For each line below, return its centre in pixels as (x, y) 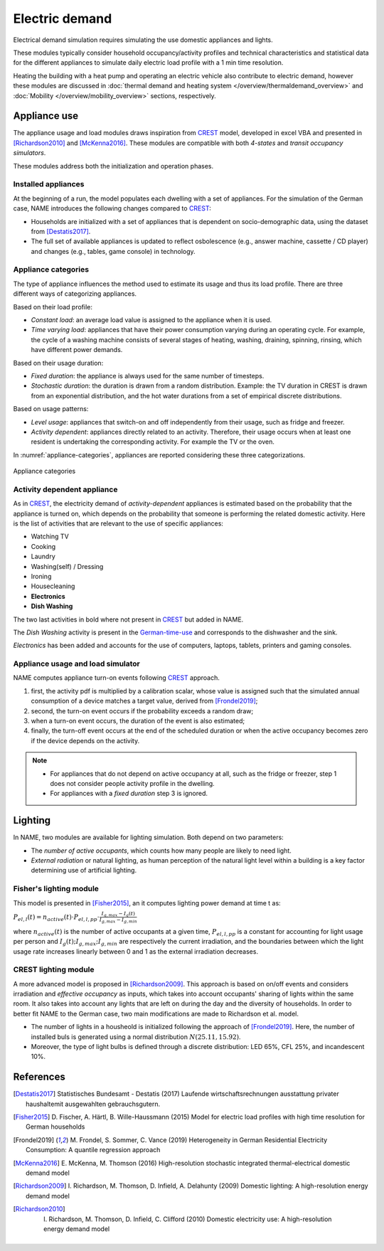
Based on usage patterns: (51, 409)
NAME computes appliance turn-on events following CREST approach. (117, 678)
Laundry (43, 557)
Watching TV (50, 536)
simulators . (30, 153)
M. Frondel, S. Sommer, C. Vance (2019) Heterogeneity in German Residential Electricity (199, 1140)
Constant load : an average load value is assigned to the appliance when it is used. (151, 319)
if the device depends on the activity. (85, 740)
